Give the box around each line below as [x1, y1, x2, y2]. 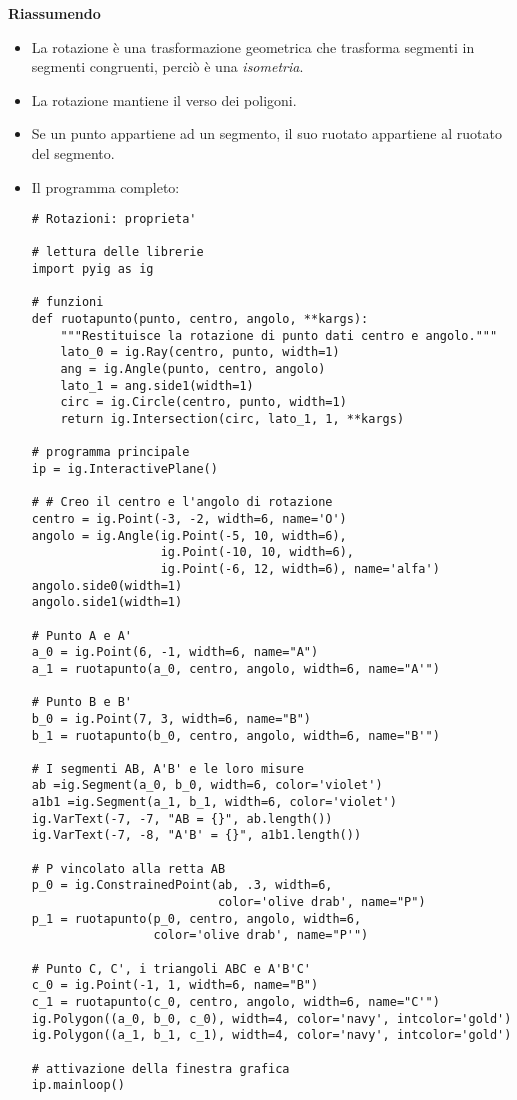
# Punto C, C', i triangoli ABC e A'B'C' [31, 961, 311, 976]
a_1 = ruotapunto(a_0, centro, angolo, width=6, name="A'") [31, 661, 440, 676]
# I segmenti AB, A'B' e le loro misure [31, 761, 304, 776]
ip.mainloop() [31, 1078, 125, 1093]
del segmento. [31, 142, 115, 163]
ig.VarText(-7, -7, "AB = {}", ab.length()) [31, 811, 333, 826]
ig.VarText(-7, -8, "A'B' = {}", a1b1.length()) [31, 828, 362, 843]
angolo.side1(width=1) [31, 595, 183, 610]
